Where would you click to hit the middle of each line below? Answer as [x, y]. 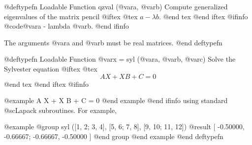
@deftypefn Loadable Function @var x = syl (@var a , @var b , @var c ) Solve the [120, 59]
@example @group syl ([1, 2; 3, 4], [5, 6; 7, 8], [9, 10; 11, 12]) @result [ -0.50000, [124, 127]
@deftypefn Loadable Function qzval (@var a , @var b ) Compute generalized [116, 6]
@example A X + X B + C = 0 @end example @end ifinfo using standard [116, 100]
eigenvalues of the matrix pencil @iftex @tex [71, 16]
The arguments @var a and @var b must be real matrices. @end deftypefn [113, 42]
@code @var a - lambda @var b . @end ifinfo [66, 26]
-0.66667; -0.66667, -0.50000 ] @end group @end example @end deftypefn [114, 136]
